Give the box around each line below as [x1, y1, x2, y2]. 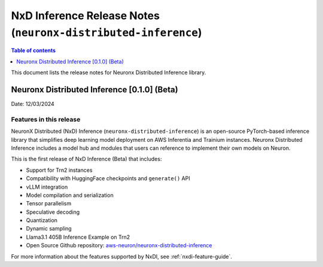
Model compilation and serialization [26, 192, 114, 199]
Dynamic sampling [26, 225, 72, 232]
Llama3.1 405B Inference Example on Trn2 [26, 233, 130, 241]
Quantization [26, 217, 58, 224]
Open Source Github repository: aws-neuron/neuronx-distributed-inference [26, 242, 212, 249]
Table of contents [11, 47, 56, 54]
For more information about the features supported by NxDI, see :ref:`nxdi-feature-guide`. [11, 253, 233, 260]
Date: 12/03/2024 [11, 101, 55, 108]
